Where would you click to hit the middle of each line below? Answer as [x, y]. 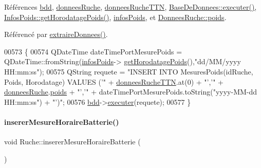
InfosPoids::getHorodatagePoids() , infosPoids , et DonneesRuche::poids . [115, 17]
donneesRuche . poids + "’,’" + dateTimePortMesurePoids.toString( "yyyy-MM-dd [131, 92]
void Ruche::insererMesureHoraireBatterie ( [72, 142]
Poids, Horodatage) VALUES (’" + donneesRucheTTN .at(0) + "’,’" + [114, 81]
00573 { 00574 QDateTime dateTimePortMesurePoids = [93, 51]
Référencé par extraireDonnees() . [56, 34]
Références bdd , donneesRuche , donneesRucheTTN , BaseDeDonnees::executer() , [130, 7]
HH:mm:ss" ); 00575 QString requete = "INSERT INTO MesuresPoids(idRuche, [129, 71]
